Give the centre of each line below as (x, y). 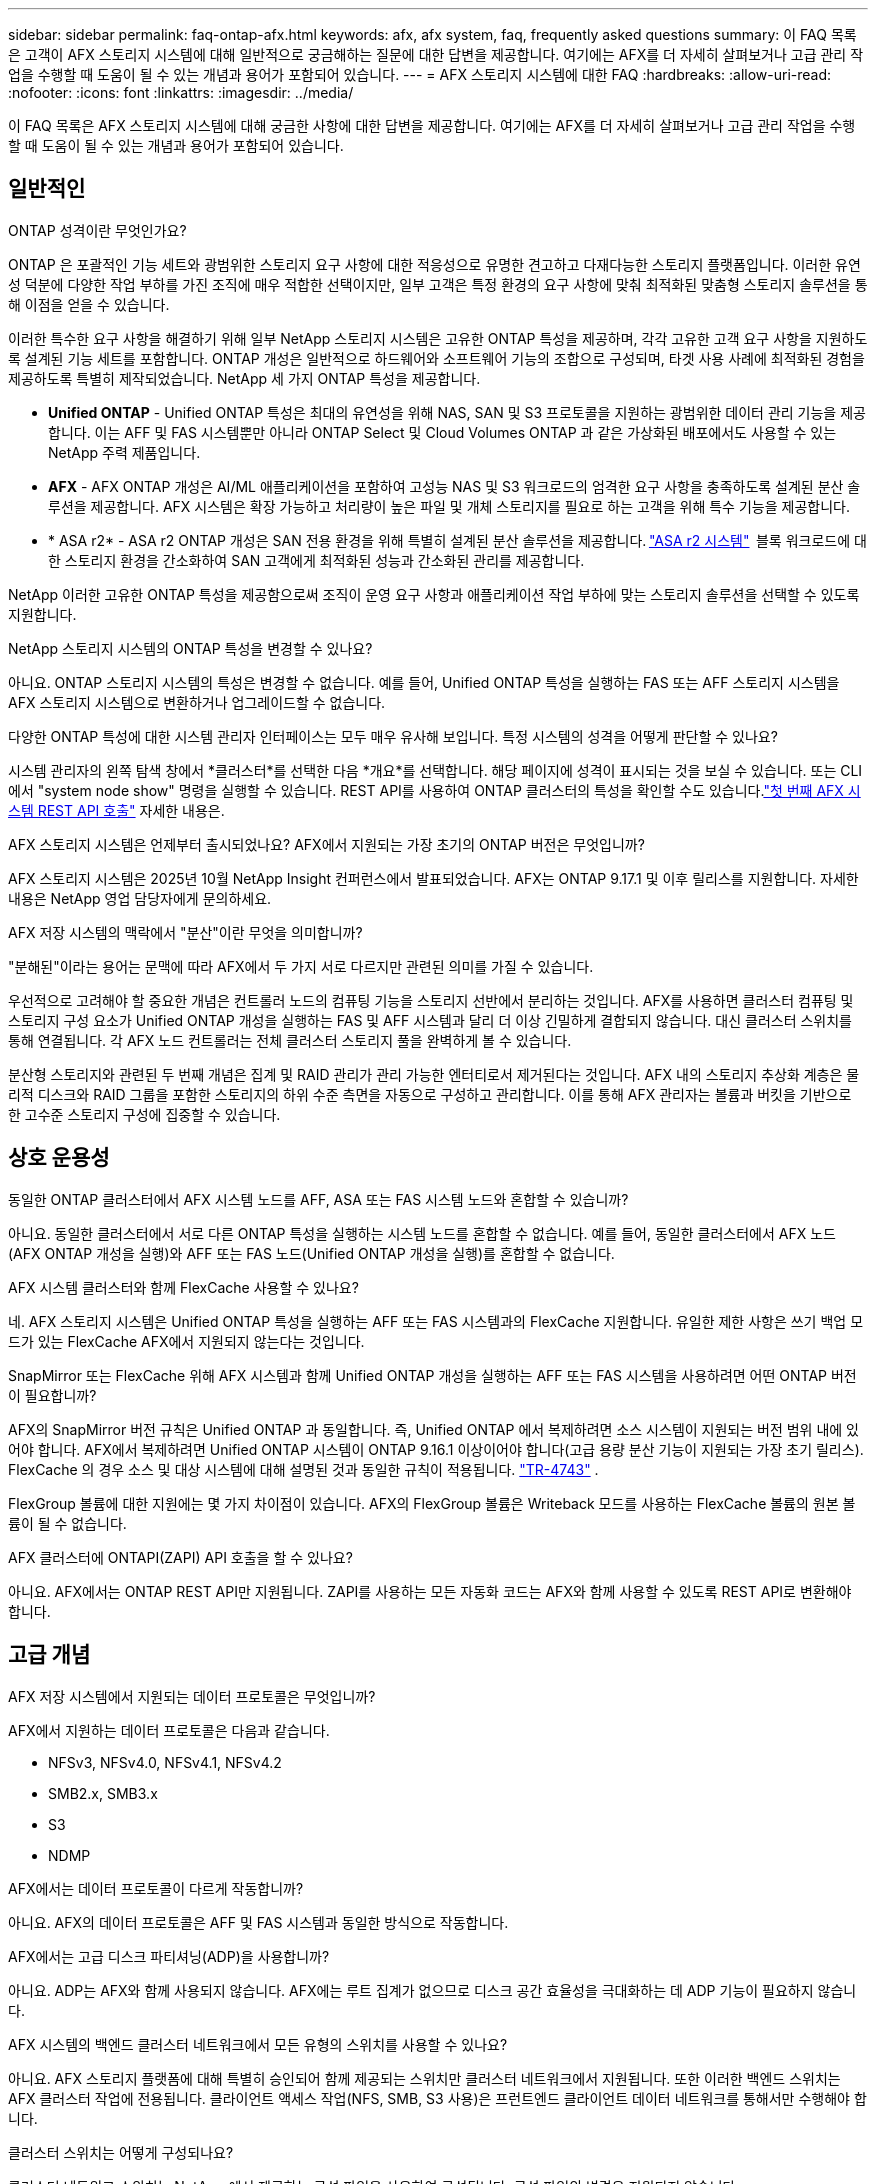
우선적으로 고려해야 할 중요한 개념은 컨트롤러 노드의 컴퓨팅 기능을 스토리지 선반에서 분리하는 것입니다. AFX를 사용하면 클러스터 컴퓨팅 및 (431, 1000)
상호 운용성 (59, 1158)
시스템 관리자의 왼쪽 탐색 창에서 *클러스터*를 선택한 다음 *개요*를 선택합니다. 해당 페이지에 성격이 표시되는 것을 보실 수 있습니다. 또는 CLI (435, 770)
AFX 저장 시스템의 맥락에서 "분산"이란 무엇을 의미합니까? (185, 932)
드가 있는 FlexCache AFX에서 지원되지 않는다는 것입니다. (186, 1341)
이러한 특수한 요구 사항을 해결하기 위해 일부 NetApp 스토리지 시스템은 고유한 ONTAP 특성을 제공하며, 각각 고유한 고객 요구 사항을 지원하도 (438, 338)
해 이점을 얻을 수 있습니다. (89, 304)
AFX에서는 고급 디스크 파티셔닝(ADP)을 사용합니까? (169, 1956)
